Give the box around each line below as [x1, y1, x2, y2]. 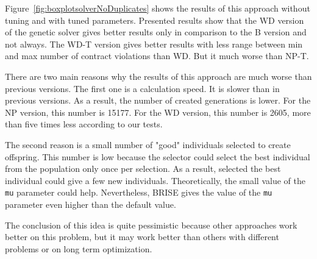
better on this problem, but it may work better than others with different [5, 230, 279, 243]
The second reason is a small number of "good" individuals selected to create [5, 138, 291, 151]
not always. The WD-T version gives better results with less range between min [5, 37, 303, 50]
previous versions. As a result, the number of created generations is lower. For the [5, 94, 311, 107]
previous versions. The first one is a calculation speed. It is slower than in [5, 82, 280, 94]
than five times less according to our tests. [5, 118, 163, 130]
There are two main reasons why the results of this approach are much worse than [5, 69, 312, 82]
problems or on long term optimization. [5, 242, 152, 255]
